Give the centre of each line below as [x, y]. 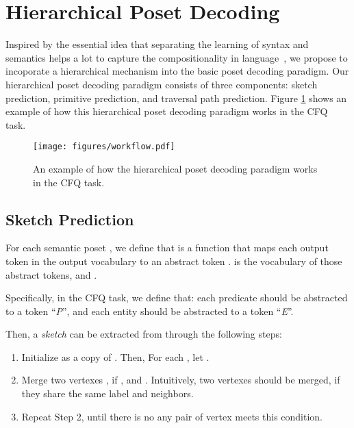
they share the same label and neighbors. [108, 393]
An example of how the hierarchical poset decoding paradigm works [175, 168]
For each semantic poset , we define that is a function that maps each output [167, 248]
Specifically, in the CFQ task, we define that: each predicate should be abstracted [177, 298]
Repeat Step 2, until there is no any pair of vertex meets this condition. [172, 416]
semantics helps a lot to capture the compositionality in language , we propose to [177, 57]
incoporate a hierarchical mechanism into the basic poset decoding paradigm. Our [177, 71]
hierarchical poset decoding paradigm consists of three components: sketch [162, 84]
